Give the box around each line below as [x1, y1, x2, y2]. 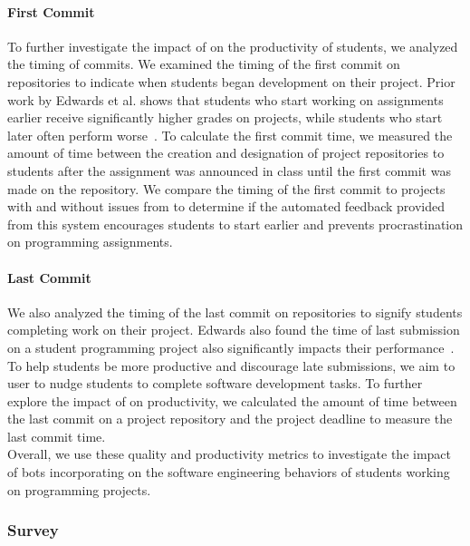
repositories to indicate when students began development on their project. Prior [7, 72, 456, 91]
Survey [7, 519, 59, 541]
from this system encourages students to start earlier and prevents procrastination [7, 214, 464, 233]
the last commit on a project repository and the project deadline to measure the [7, 409, 453, 428]
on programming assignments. [7, 232, 173, 251]
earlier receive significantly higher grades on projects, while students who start [7, 108, 443, 127]
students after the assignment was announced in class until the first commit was [7, 161, 451, 180]
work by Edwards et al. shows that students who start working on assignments [7, 90, 444, 109]
